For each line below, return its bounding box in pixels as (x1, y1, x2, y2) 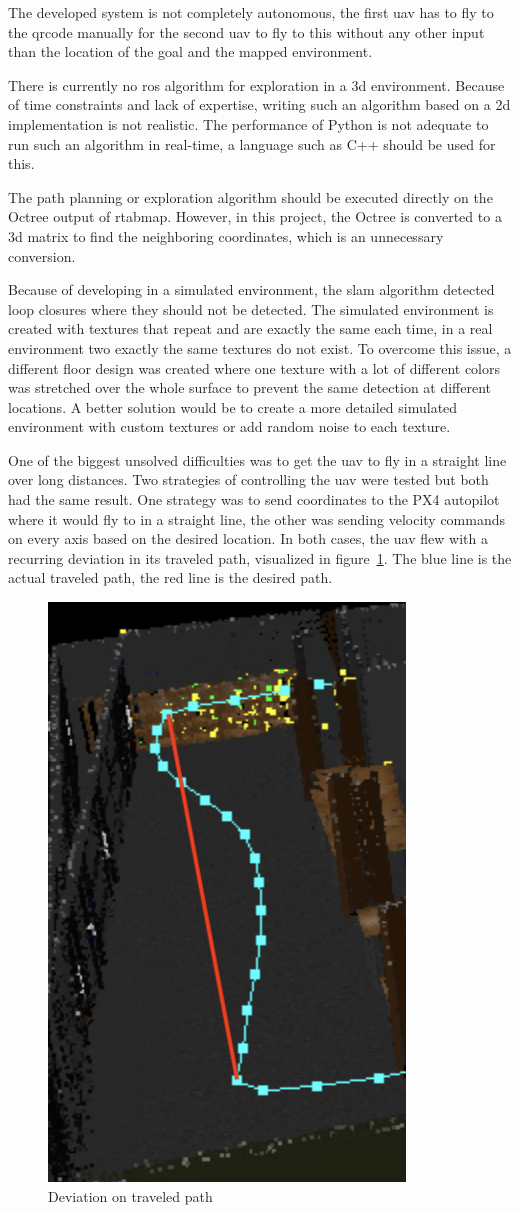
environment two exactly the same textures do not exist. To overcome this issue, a (8, 337, 512, 358)
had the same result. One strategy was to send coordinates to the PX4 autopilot (8, 489, 500, 510)
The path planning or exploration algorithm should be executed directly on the (8, 186, 493, 207)
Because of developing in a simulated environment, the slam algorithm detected (8, 279, 495, 300)
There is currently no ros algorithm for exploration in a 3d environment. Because (8, 74, 505, 95)
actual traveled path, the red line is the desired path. (8, 567, 333, 588)
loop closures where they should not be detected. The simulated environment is (8, 298, 494, 319)
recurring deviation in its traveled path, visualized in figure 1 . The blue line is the (8, 547, 512, 568)
